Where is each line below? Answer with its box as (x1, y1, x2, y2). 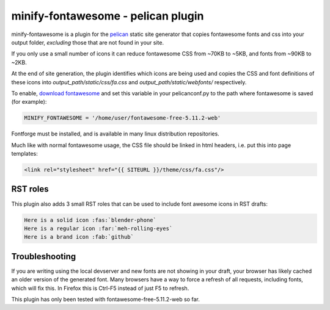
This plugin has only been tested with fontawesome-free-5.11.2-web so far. (11, 295, 200, 303)
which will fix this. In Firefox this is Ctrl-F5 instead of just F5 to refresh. (11, 284, 189, 292)
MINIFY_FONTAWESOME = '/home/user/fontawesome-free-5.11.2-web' (24, 115, 221, 121)
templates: (11, 150, 38, 157)
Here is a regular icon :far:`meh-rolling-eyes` (24, 225, 173, 232)
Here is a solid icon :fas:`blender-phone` (24, 217, 157, 223)
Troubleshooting (11, 251, 76, 262)
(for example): (11, 98, 47, 106)
